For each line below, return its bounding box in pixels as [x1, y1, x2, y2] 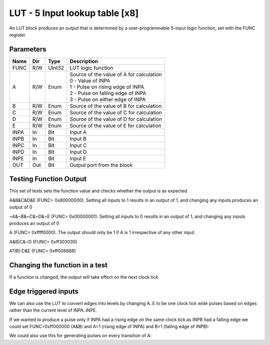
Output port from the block [69, 161, 132, 168]
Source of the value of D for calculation [69, 115, 162, 122]
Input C [69, 141, 87, 148]
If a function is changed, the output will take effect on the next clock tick [9, 274, 158, 280]
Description [69, 57, 98, 64]
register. [9, 31, 26, 37]
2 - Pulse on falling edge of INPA [69, 89, 146, 96]
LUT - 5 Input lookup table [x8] [9, 7, 139, 18]
